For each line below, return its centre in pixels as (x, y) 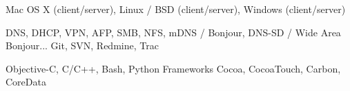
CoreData (26, 82)
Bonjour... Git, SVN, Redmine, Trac (82, 45)
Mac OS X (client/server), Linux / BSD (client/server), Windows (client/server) (176, 9)
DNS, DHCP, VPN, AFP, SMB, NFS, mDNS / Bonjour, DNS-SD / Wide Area (173, 32)
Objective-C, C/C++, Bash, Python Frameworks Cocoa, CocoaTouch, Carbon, (173, 68)
